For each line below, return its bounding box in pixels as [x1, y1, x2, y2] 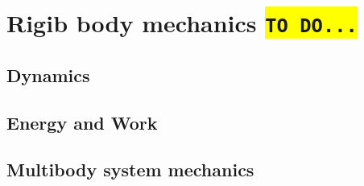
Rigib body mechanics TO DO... [6, 6, 358, 39]
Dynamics [6, 62, 90, 87]
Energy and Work [6, 110, 158, 134]
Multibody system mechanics [6, 157, 254, 182]
